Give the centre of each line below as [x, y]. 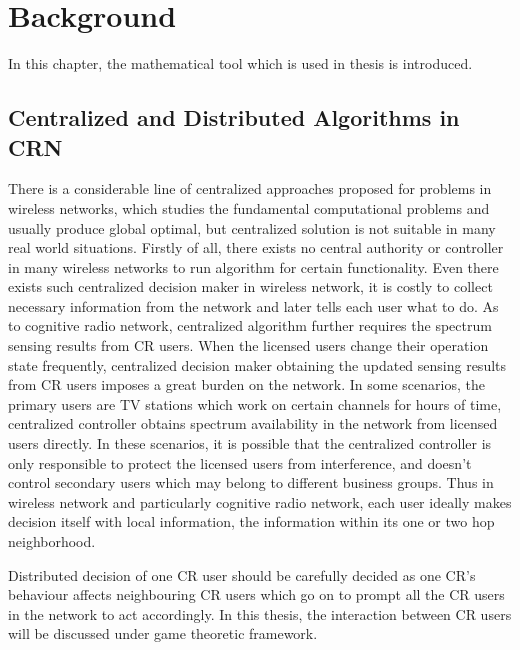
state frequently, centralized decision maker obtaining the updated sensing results [257, 364]
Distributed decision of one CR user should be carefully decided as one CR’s [242, 574]
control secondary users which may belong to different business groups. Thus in [251, 482]
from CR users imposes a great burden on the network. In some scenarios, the [246, 384]
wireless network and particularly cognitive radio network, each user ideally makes [260, 501]
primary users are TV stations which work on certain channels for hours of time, [255, 403]
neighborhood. [52, 541]
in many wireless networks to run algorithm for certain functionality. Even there [253, 266]
